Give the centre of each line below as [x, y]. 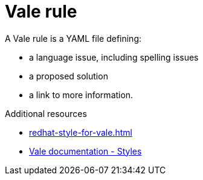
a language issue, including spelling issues [114, 57]
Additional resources [46, 113]
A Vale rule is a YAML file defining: [73, 38]
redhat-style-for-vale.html [81, 132]
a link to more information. [81, 95]
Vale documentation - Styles [85, 151]
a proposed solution [69, 76]
